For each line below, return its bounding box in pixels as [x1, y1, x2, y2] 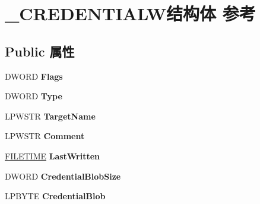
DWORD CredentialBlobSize [5, 170, 121, 182]
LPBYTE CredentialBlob [5, 190, 106, 202]
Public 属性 [5, 42, 75, 60]
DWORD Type [5, 90, 62, 102]
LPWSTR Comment [5, 130, 85, 142]
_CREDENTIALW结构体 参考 [5, 1, 256, 26]
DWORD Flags [5, 70, 63, 82]
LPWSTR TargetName [5, 109, 96, 122]
